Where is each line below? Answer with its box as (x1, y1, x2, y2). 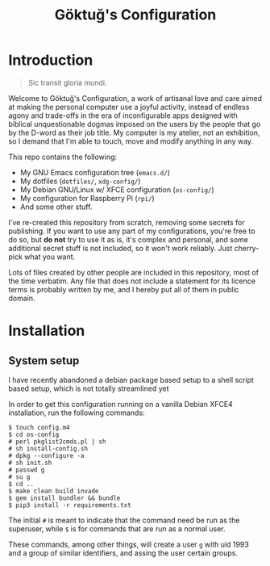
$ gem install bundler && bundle (8, 494, 121, 502)
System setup (8, 354, 80, 367)
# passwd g (8, 466, 45, 474)
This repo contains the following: (8, 152, 118, 161)
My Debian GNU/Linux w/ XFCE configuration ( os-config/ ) (19, 184, 215, 195)
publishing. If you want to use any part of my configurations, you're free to (8, 226, 255, 236)
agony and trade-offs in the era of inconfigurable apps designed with (8, 111, 238, 120)
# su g (8, 472, 31, 481)
